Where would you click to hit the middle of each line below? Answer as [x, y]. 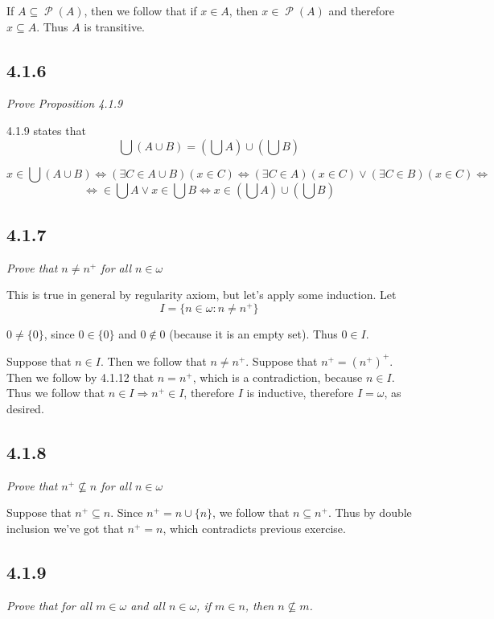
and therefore [361, 10]
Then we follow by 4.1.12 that [80, 377]
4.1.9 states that [46, 130]
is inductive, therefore [300, 393]
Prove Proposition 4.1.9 [65, 103]
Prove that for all [49, 605]
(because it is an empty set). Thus [253, 334]
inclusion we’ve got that [65, 528]
